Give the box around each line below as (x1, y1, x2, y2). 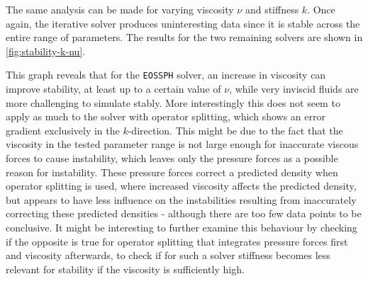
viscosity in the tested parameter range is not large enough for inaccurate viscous (6, 137, 359, 151)
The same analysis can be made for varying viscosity (6, 2, 234, 16)
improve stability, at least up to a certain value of (6, 81, 221, 96)
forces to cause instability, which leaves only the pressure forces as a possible (6, 151, 338, 165)
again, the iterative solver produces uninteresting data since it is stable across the (6, 16, 360, 30)
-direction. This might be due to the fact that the (128, 122, 343, 137)
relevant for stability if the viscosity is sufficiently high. (6, 261, 245, 276)
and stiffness (245, 2, 299, 16)
